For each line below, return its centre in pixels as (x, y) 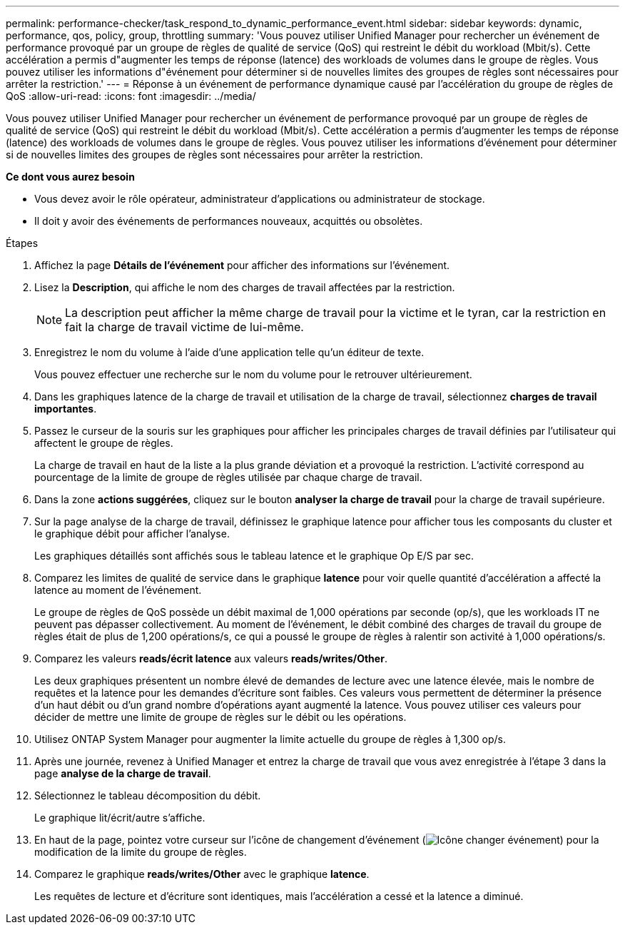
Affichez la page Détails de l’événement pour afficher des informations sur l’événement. (242, 265)
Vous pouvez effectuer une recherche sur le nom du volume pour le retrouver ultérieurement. (253, 374)
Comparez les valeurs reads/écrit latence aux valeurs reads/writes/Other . (211, 658)
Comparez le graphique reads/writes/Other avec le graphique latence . (202, 874)
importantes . (66, 409)
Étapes (22, 243)
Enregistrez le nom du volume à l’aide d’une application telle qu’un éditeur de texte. (229, 352)
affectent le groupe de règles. (104, 443)
